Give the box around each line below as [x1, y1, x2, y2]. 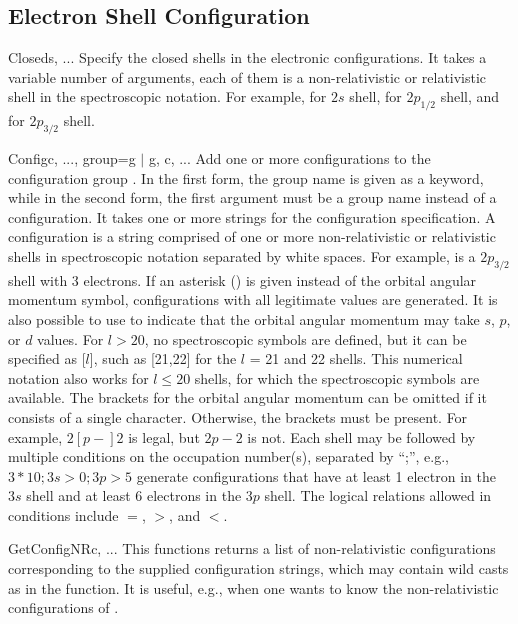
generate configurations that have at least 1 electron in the [136, 465, 496, 486]
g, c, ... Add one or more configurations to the [148, 147, 431, 168]
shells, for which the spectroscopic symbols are [194, 367, 480, 388]
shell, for [349, 86, 402, 107]
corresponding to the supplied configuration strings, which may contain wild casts [8, 558, 509, 579]
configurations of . [8, 597, 119, 618]
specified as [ [8, 348, 86, 369]
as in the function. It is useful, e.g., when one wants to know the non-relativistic [8, 577, 499, 598]
